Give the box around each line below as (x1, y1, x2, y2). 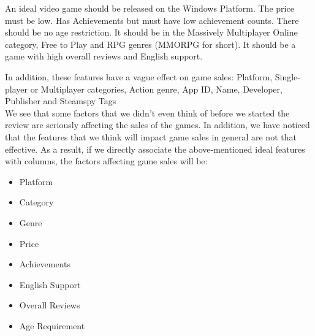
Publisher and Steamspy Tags (5, 94, 116, 107)
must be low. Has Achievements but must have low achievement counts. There (5, 13, 299, 26)
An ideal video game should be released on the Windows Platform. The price (5, 2, 294, 14)
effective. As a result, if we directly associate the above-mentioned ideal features (5, 142, 305, 155)
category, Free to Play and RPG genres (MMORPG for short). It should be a (5, 37, 296, 50)
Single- (275, 70, 300, 83)
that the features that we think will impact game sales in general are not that (5, 130, 297, 143)
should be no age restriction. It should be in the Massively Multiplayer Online (5, 26, 298, 39)
